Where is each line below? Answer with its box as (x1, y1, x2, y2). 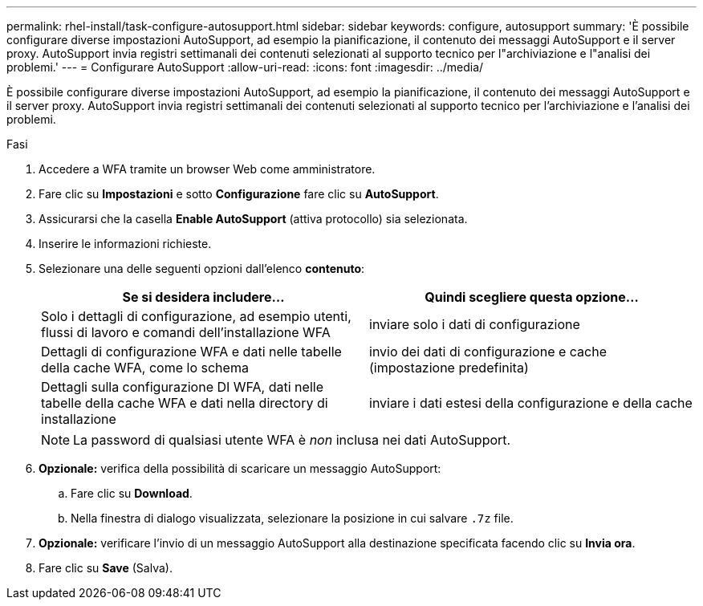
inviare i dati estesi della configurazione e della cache (369, 395, 693, 411)
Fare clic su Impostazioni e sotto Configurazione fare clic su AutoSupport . (39, 187, 439, 201)
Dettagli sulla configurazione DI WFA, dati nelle (41, 379, 323, 395)
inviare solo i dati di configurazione (369, 316, 580, 332)
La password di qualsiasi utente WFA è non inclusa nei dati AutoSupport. (73, 432, 511, 448)
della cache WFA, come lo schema (41, 360, 249, 376)
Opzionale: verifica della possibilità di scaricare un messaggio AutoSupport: (39, 462, 441, 475)
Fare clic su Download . (71, 486, 193, 500)
